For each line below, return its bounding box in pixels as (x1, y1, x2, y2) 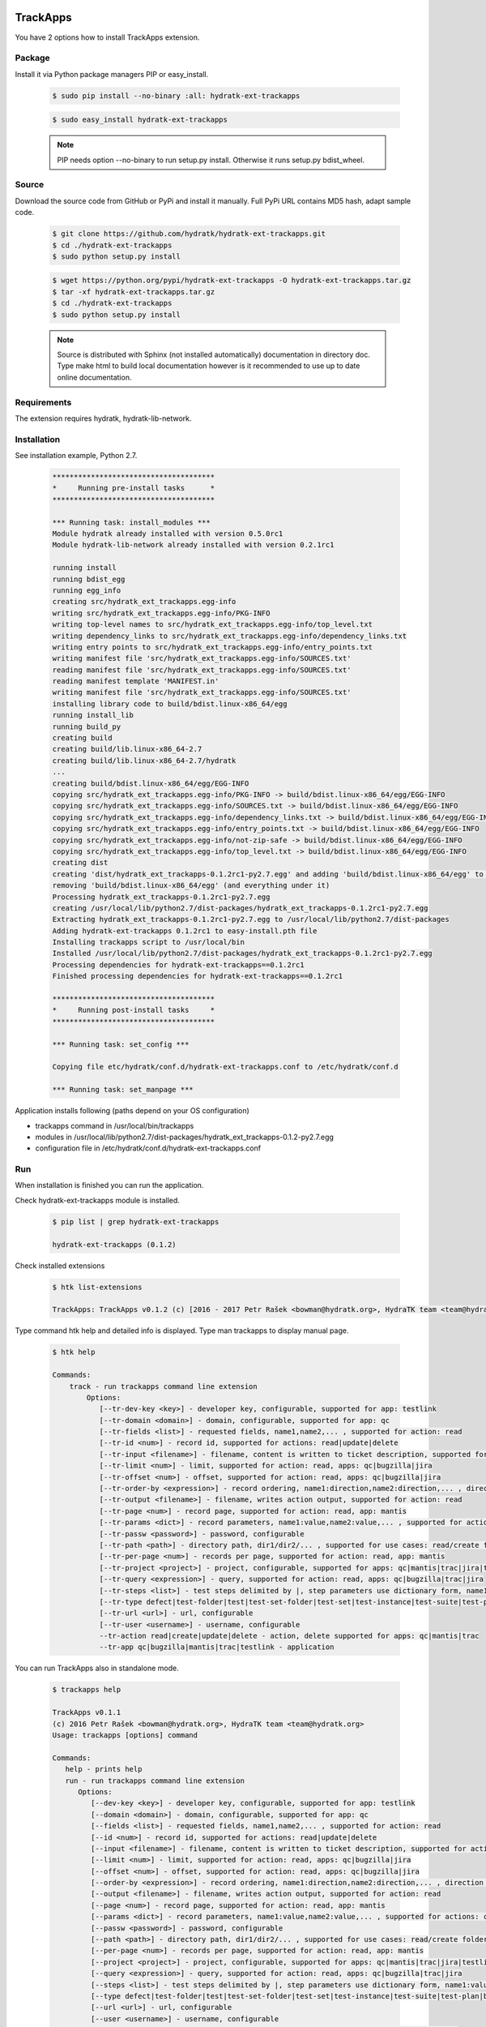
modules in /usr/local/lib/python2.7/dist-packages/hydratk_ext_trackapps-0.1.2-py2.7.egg (35, 1132, 334, 1142)
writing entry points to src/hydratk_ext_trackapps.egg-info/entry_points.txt (52, 642, 373, 652)
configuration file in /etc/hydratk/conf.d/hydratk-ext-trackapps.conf (35, 1143, 262, 1153)
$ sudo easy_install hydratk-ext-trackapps (52, 115, 228, 125)
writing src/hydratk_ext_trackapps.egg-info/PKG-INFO (52, 608, 271, 618)
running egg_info (52, 585, 122, 595)
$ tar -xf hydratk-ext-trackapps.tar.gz (52, 287, 215, 296)
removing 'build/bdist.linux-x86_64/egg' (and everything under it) (52, 881, 330, 890)
